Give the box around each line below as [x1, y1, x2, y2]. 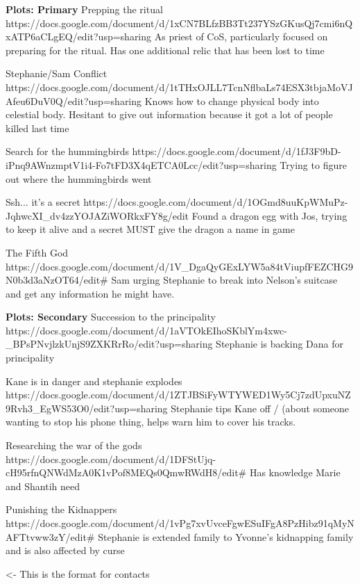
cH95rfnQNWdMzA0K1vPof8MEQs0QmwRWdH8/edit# [6, 465, 247, 480]
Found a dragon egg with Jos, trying [191, 208, 348, 222]
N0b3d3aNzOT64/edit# [6, 273, 108, 287]
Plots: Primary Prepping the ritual [6, 2, 163, 16]
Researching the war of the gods [6, 438, 142, 453]
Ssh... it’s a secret [6, 195, 80, 209]
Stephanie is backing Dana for [216, 336, 344, 351]
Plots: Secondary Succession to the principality [6, 309, 216, 324]
